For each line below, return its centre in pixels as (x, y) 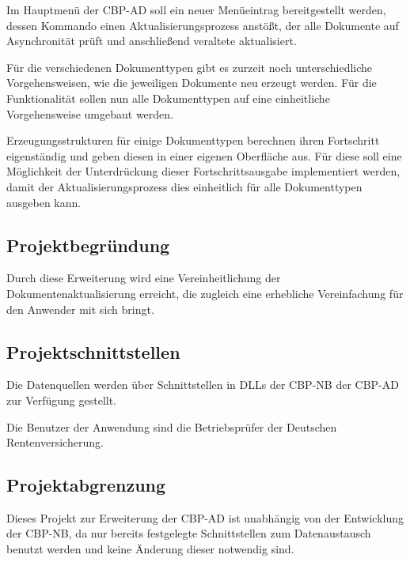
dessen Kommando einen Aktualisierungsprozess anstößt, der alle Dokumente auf (203, 25)
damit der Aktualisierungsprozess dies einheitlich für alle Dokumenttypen (184, 186)
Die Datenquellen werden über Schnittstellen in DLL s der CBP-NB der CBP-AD (203, 385)
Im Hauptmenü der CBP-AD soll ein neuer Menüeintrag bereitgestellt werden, (196, 9)
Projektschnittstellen (93, 351)
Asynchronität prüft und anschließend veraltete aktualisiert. (152, 41)
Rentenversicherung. (55, 442)
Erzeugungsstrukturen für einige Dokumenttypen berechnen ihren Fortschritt (193, 140)
